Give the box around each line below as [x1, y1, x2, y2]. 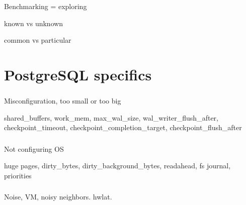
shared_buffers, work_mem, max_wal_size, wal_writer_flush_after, [4, 112, 218, 123]
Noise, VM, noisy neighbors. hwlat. [4, 191, 112, 202]
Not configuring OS [4, 143, 64, 154]
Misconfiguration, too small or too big [4, 95, 121, 106]
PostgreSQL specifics [4, 64, 152, 84]
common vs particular [4, 35, 71, 45]
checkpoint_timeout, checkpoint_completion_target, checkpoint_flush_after [4, 122, 242, 133]
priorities [4, 170, 32, 180]
